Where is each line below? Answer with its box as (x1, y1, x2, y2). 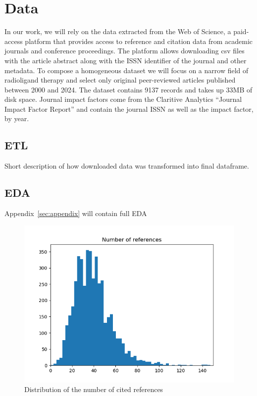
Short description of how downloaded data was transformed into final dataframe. (4, 161, 249, 171)
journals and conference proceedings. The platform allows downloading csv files (4, 45, 245, 56)
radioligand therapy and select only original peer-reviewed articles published (4, 75, 236, 85)
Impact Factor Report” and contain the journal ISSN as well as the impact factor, (4, 103, 254, 114)
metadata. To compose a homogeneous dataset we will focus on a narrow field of (4, 65, 249, 75)
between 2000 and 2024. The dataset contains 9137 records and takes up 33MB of (4, 84, 253, 94)
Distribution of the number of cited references (24, 384, 163, 395)
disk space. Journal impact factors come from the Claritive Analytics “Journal (4, 94, 242, 104)
